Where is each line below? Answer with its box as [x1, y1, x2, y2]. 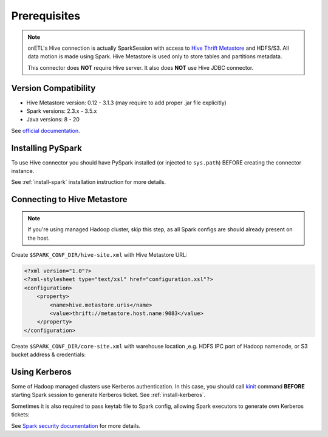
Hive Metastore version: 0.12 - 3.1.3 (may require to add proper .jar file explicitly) [26, 99, 227, 106]
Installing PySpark [11, 143, 82, 153]
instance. [11, 168, 35, 175]
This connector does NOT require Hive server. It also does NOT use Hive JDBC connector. [27, 64, 254, 71]
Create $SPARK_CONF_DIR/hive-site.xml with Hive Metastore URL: [11, 251, 188, 259]
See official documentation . [11, 127, 80, 134]
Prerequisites [11, 9, 81, 22]
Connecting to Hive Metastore [11, 194, 128, 205]
